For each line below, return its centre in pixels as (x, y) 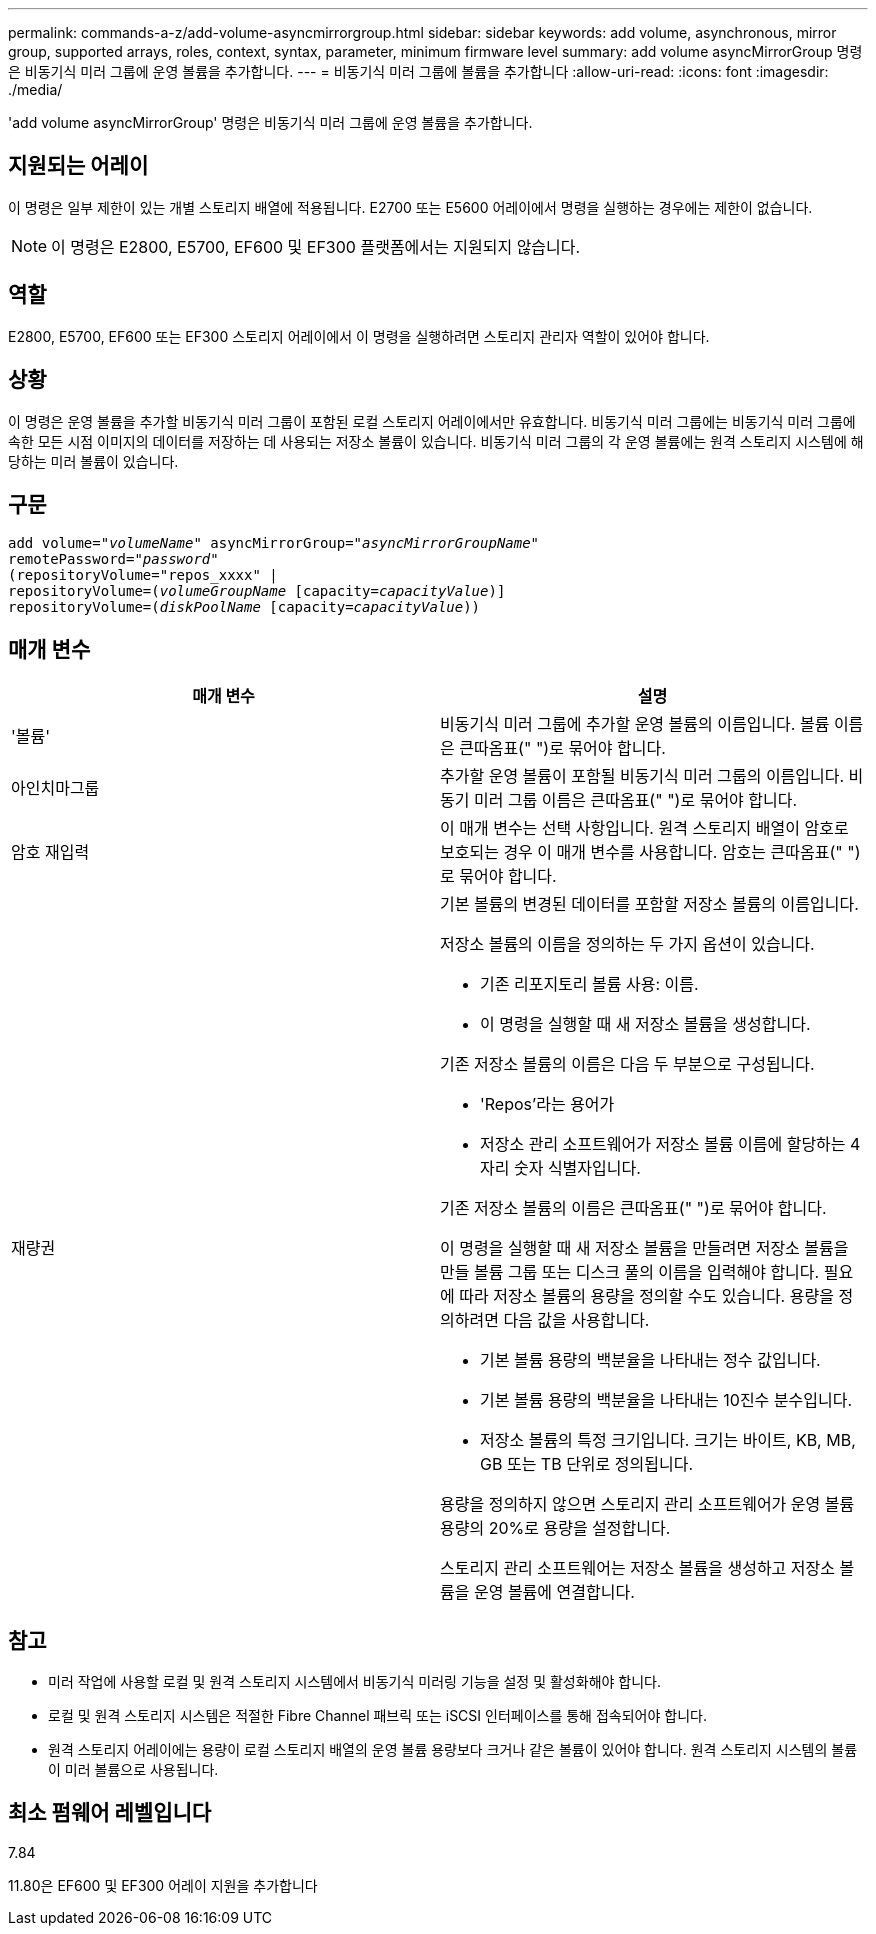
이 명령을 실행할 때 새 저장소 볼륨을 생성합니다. (645, 1024)
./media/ (35, 89)
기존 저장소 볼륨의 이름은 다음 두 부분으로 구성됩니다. (627, 1064)
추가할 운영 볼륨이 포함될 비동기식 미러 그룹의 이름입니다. (642, 776)
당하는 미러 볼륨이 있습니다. (93, 461)
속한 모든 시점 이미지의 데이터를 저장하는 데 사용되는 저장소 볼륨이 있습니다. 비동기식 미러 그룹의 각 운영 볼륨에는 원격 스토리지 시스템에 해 (436, 441)
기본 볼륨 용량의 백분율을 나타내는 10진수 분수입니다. (666, 1400)
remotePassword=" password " (113, 559)
